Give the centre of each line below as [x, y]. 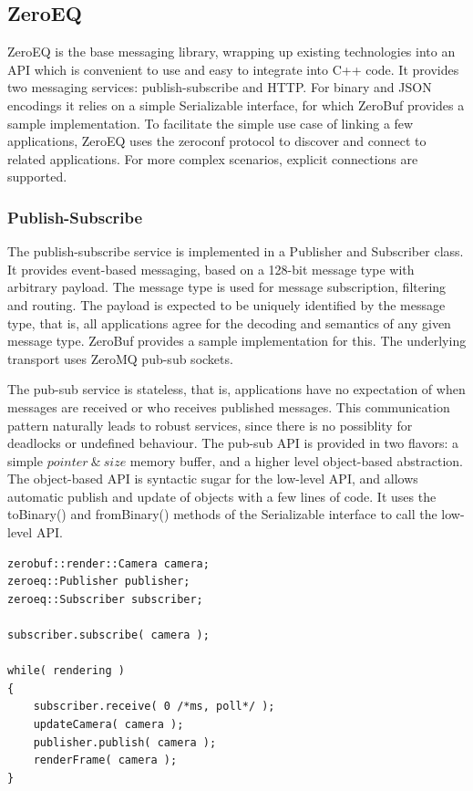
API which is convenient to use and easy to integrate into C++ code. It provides [233, 69]
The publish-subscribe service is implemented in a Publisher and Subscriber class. [236, 251]
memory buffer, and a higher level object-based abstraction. [296, 460]
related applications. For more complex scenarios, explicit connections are [213, 158]
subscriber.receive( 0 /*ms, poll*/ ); [154, 707]
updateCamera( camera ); [108, 725]
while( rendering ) [66, 671]
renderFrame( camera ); [105, 760]
